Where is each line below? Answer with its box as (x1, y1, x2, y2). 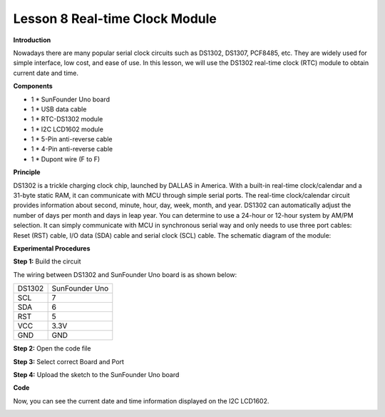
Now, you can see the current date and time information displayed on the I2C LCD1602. (13, 396, 269, 405)
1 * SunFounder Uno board (31, 95, 111, 104)
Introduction (13, 36, 51, 44)
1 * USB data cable (31, 104, 87, 114)
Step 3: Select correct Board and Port (13, 357, 125, 366)
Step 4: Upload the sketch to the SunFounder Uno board (13, 370, 180, 378)
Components (13, 82, 53, 91)
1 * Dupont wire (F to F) (31, 154, 101, 164)
